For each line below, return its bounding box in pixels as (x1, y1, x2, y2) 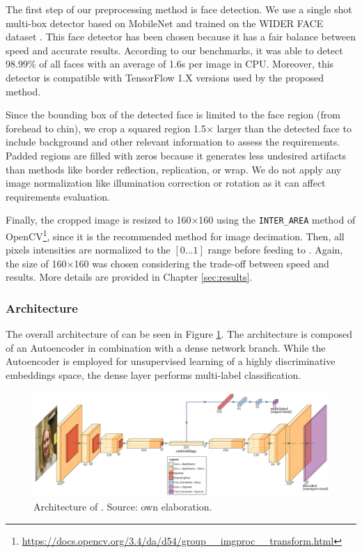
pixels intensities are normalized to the (6, 242, 171, 257)
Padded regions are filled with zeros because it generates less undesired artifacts (6, 148, 347, 162)
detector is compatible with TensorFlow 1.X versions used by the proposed (6, 70, 324, 84)
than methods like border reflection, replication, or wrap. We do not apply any (6, 162, 342, 176)
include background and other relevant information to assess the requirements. (6, 134, 340, 149)
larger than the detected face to (217, 120, 352, 135)
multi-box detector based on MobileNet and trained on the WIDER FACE (6, 15, 324, 30)
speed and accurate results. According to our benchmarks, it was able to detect (6, 42, 343, 57)
